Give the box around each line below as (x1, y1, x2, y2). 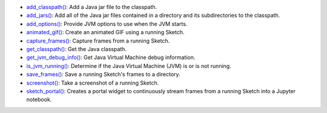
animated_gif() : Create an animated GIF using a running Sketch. (26, 29, 185, 36)
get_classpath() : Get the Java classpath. (26, 45, 127, 52)
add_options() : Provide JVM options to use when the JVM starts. (26, 20, 188, 27)
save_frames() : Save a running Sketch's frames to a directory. (26, 71, 181, 78)
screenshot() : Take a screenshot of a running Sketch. (26, 79, 159, 87)
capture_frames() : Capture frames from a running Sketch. (26, 37, 170, 44)
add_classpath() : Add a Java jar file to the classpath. (26, 4, 157, 10)
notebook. (26, 96, 52, 103)
